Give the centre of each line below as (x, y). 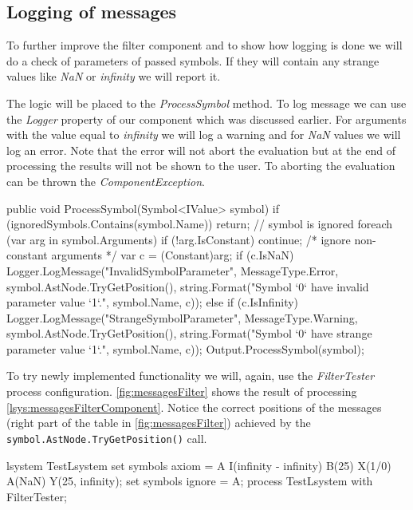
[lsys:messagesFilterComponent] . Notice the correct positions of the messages (194, 407)
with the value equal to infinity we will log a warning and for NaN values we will (204, 134)
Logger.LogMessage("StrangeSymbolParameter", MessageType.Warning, (182, 317)
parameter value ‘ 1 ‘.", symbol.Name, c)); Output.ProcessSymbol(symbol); (185, 348)
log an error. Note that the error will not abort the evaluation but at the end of (201, 150)
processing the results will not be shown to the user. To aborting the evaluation (201, 166)
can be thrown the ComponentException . (106, 181)
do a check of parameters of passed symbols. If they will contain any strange (193, 60)
